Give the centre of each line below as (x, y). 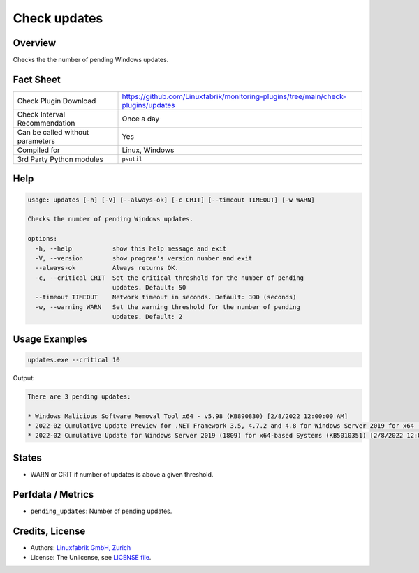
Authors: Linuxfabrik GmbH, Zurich (81, 547)
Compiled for (39, 150)
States (27, 457)
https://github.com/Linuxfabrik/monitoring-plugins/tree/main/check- (234, 96)
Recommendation (46, 123)
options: (43, 239)
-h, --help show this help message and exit (131, 248)
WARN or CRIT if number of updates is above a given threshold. (122, 474)
